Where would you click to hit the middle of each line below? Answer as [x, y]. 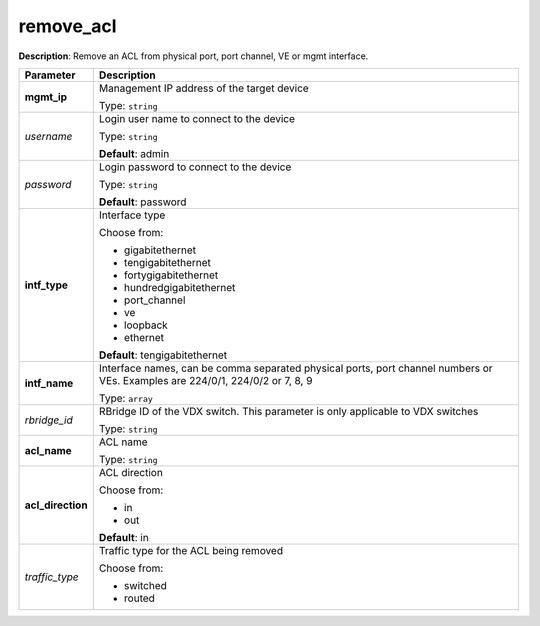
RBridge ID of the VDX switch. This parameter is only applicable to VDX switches [288, 411]
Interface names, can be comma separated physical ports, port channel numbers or [296, 368]
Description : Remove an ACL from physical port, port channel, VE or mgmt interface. [193, 56]
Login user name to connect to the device [196, 118]
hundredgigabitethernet [179, 287]
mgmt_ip [46, 97]
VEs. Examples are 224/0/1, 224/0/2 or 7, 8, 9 [205, 380]
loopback [146, 325]
